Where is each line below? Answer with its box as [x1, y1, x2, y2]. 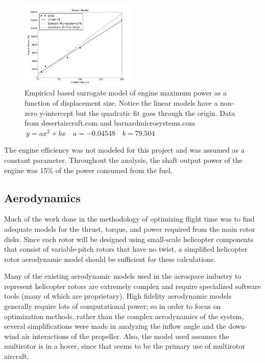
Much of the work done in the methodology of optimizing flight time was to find [4, 213, 255, 224]
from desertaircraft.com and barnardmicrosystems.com [25, 117, 195, 128]
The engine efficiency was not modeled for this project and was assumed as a [4, 144, 245, 155]
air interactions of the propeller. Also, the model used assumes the [21, 330, 229, 341]
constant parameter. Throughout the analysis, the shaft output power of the [4, 154, 243, 165]
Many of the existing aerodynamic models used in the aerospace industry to [4, 271, 242, 281]
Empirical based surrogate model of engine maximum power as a [25, 87, 227, 98]
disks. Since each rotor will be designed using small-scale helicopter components [4, 233, 253, 244]
